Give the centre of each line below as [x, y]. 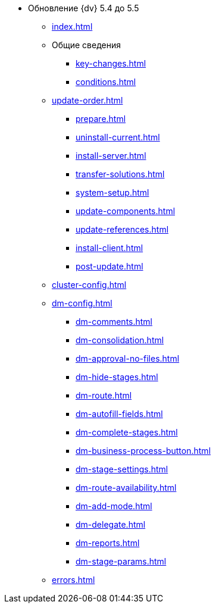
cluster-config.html [89, 285]
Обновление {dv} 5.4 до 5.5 [84, 8]
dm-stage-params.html [121, 561]
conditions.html [106, 82]
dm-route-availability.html [126, 488]
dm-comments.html [114, 322]
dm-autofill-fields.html [119, 414]
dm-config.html [82, 303]
